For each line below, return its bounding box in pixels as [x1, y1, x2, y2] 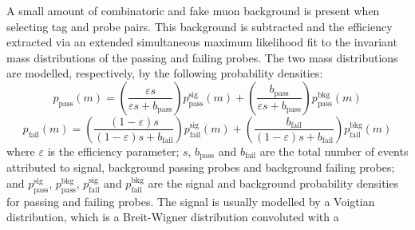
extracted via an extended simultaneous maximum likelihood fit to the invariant [6, 34, 397, 50]
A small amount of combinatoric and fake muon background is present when [6, 2, 380, 18]
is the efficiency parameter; [47, 142, 180, 159]
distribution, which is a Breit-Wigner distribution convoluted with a [6, 208, 339, 225]
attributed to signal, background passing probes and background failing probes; [6, 159, 395, 176]
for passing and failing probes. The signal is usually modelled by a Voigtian [6, 192, 375, 209]
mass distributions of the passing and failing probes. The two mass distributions [6, 49, 398, 65]
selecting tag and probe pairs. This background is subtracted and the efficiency [6, 18, 393, 34]
